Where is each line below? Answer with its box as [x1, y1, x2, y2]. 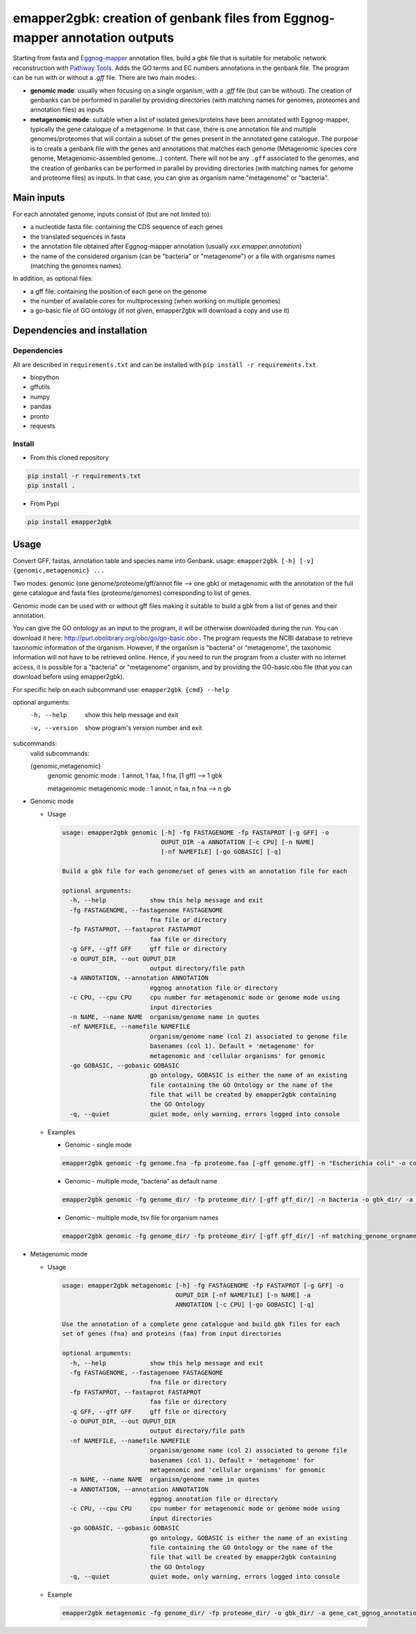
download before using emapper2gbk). [12, 673, 125, 681]
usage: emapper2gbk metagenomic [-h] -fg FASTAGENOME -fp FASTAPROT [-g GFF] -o [62, 1281, 344, 1289]
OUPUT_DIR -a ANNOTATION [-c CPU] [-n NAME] [160, 838, 315, 846]
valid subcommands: [30, 749, 90, 757]
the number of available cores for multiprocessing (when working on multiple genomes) [30, 297, 281, 305]
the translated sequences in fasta [30, 233, 126, 241]
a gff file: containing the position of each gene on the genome [30, 287, 207, 295]
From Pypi [30, 500, 60, 508]
